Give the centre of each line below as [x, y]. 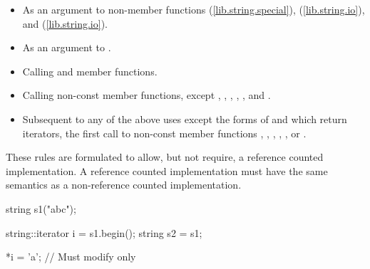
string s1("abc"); [41, 208]
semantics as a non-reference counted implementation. [124, 185]
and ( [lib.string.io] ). [65, 23]
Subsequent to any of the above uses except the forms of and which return [185, 118]
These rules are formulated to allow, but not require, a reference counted [165, 157]
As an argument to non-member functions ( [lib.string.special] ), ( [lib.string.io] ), [194, 9]
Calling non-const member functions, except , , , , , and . [147, 95]
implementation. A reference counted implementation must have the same [167, 170]
